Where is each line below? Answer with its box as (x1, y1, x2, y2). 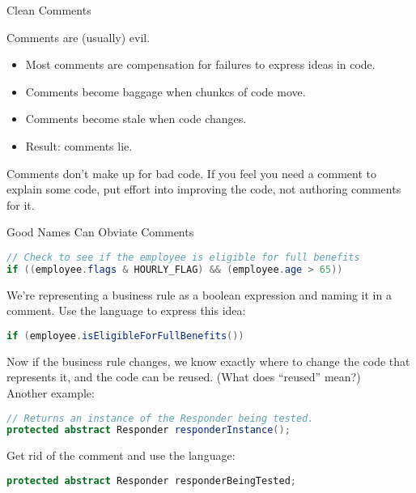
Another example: (6, 384, 95, 401)
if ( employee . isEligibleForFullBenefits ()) (6, 329, 244, 342)
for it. (6, 196, 35, 213)
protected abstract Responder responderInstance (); (6, 424, 291, 436)
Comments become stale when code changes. (25, 110, 247, 127)
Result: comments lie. (25, 137, 133, 154)
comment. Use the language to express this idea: (6, 302, 246, 319)
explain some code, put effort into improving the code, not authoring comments (6, 181, 401, 198)
